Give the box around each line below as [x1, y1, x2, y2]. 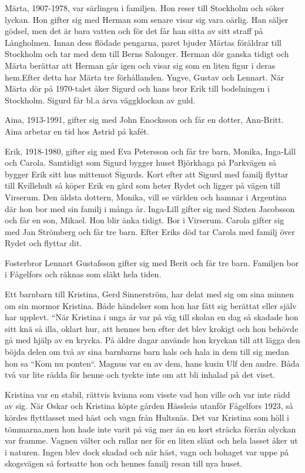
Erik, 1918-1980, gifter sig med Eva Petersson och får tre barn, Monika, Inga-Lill [5, 145, 296, 157]
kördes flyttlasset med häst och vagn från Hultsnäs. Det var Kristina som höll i [5, 411, 289, 423]
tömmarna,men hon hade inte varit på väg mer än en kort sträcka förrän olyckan [5, 422, 296, 435]
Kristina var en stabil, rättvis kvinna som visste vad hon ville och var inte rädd [5, 388, 290, 400]
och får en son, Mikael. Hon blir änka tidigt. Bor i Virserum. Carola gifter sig [5, 214, 284, 226]
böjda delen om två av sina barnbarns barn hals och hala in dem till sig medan [5, 345, 289, 358]
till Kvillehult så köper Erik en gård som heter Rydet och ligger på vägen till [5, 179, 280, 192]
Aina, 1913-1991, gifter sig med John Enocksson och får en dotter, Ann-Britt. [5, 113, 284, 126]
